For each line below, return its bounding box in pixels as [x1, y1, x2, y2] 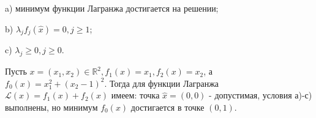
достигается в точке [130, 100, 205, 113]
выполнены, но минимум [5, 100, 98, 113]
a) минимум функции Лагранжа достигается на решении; [5, 2, 219, 14]
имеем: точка [111, 89, 160, 101]
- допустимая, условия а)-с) [209, 89, 312, 101]
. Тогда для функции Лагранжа [104, 76, 219, 89]
